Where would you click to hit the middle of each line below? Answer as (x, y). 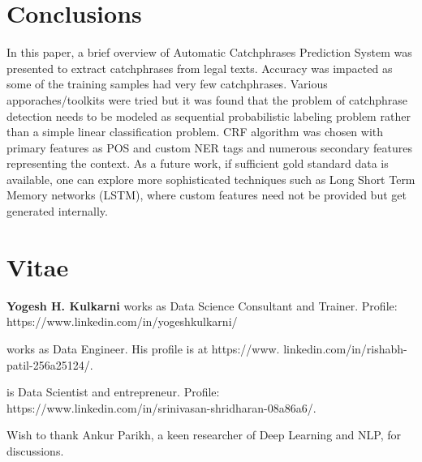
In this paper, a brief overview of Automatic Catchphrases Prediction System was (209, 52)
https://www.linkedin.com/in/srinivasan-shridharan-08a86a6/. (161, 407)
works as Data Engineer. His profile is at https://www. (143, 348)
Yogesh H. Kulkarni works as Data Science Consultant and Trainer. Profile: (202, 305)
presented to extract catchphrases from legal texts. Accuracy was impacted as (200, 68)
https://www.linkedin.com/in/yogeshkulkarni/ (122, 321)
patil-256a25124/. (50, 364)
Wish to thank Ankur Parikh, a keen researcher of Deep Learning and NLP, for (204, 435)
